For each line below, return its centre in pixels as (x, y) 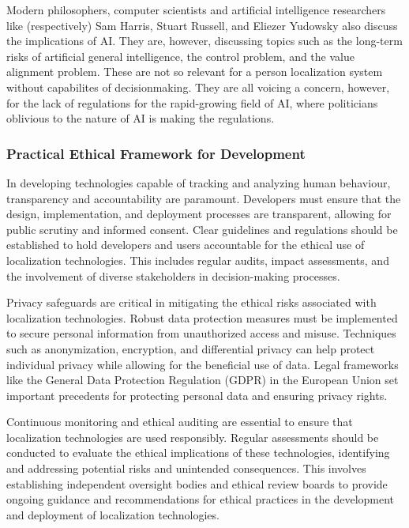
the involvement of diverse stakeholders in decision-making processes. (173, 275)
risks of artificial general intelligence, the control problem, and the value (180, 56)
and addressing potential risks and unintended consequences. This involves (186, 468)
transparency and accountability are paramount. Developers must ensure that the (204, 198)
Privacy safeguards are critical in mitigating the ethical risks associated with (191, 302)
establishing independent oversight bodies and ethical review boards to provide (197, 483)
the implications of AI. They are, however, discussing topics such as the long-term (204, 41)
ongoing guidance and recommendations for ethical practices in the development (201, 499)
